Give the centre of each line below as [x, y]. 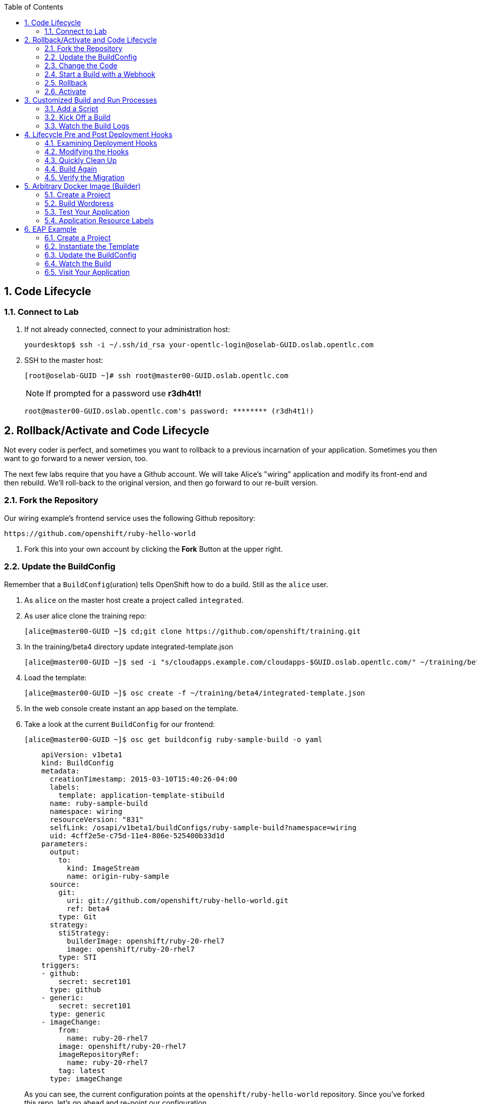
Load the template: [56, 677]
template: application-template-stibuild [141, 795]
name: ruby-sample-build [99, 803]
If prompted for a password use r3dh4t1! [124, 394]
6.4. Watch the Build [78, 263]
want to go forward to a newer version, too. [76, 459]
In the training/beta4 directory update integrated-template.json [129, 646]
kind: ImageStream [103, 868]
